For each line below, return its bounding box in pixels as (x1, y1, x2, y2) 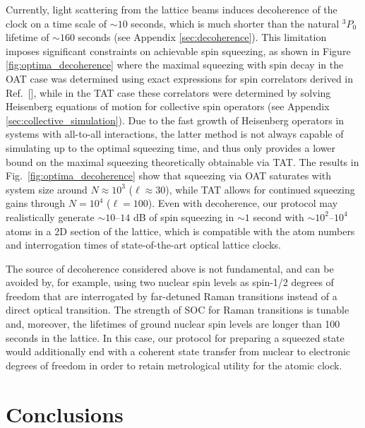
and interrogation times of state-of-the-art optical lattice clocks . (6, 237, 282, 252)
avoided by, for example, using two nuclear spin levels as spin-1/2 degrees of (6, 275, 334, 290)
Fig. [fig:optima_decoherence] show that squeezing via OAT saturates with (6, 168, 332, 183)
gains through (6, 196, 66, 210)
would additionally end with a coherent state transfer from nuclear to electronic (6, 344, 351, 359)
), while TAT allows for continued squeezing (165, 182, 355, 196)
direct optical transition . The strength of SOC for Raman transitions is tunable (6, 302, 349, 317)
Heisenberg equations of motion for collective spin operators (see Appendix (6, 99, 330, 114)
